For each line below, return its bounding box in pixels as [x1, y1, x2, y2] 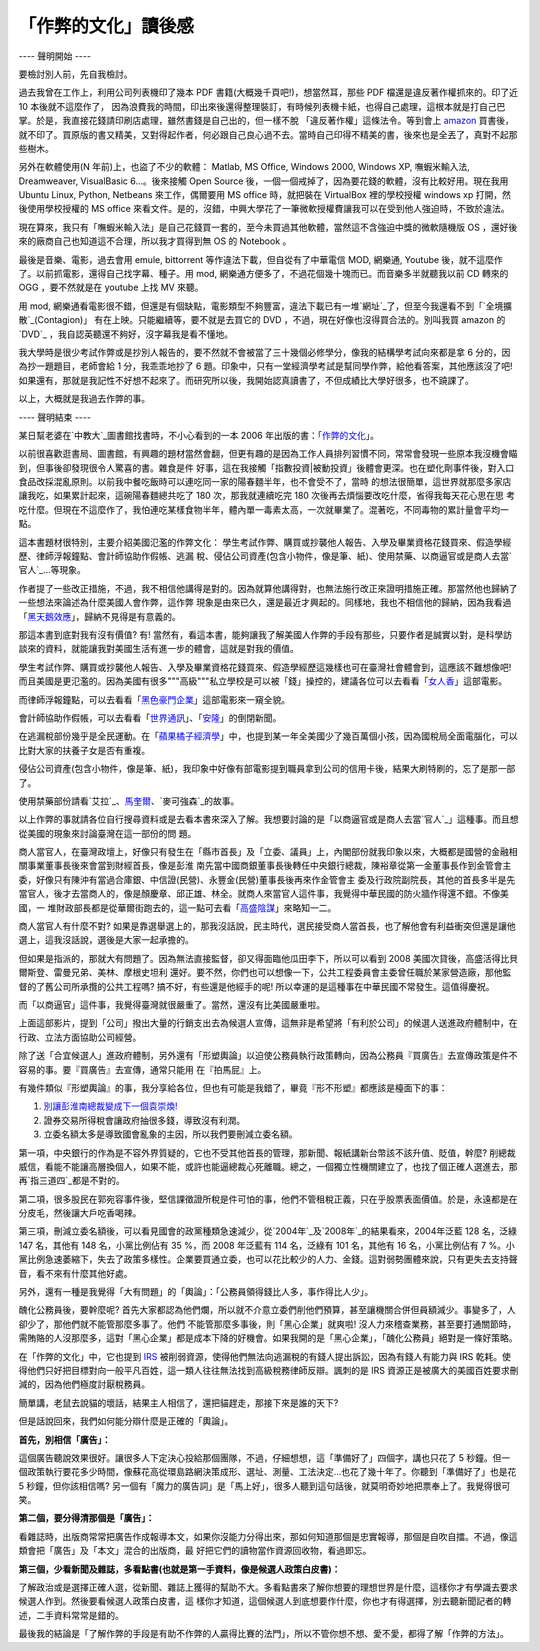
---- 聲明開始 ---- [18, 50, 92, 62]
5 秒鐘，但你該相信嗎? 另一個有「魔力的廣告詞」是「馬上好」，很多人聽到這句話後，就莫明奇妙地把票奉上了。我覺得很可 [18, 1480, 511, 1492]
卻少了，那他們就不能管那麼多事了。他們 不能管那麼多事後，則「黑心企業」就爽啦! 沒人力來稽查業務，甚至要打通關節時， [18, 1318, 517, 1330]
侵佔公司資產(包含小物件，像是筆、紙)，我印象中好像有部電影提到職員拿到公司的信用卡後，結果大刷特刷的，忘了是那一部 [18, 763, 516, 775]
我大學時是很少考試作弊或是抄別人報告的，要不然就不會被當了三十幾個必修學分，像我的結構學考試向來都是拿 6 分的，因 [18, 346, 511, 358]
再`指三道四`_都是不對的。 [18, 1175, 125, 1187]
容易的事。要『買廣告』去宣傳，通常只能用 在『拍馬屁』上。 [18, 1063, 267, 1075]
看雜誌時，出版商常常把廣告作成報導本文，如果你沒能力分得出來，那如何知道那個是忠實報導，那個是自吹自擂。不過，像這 [18, 1530, 518, 1542]
